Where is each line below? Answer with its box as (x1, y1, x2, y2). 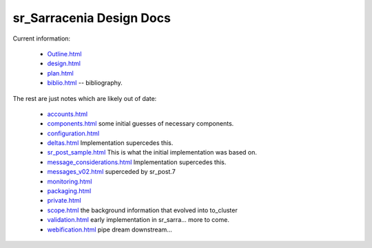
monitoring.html (47, 177, 92, 185)
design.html (47, 59, 81, 68)
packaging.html (47, 187, 92, 195)
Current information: (12, 34, 71, 43)
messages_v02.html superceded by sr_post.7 (47, 168, 176, 176)
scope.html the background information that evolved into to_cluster (47, 206, 238, 214)
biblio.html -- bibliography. (47, 79, 123, 87)
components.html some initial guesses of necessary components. (47, 120, 234, 128)
